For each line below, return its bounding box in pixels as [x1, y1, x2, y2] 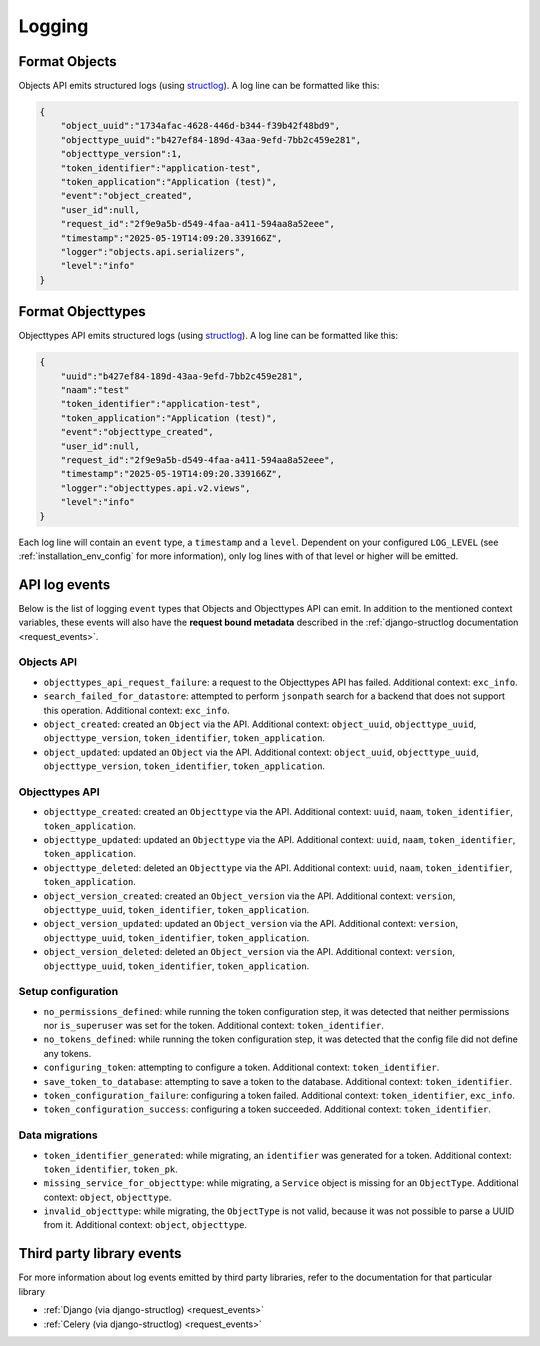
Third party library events [18, 1245, 182, 1262]
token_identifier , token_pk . [43, 1163, 179, 1175]
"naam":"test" [60, 385, 130, 395]
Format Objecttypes [18, 303, 147, 320]
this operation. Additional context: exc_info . [43, 704, 230, 716]
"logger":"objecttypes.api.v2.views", [60, 482, 251, 494]
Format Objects [18, 53, 117, 70]
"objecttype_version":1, [60, 148, 183, 160]
